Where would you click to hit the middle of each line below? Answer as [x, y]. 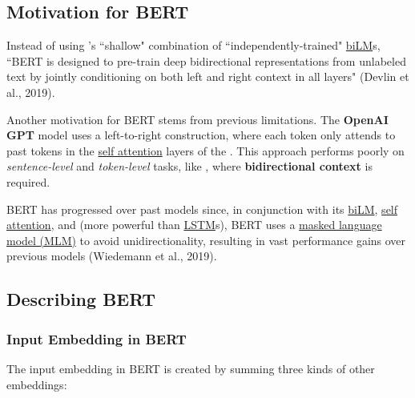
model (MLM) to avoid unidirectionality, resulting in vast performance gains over [206, 240]
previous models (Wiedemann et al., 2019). [112, 256]
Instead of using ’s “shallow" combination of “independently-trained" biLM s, [193, 45]
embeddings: [37, 384]
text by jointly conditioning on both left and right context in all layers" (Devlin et [208, 76]
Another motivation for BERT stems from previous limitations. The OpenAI [197, 119]
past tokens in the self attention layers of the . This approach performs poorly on [205, 150]
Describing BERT [81, 299]
